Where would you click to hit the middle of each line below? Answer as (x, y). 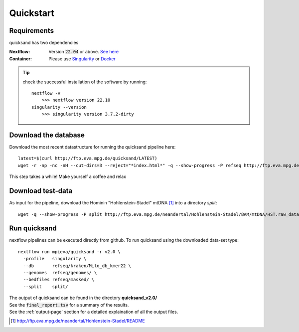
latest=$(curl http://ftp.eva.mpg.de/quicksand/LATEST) (88, 159)
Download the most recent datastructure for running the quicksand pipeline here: (92, 147)
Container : (21, 59)
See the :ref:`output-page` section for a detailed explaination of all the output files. (94, 312)
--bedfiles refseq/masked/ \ (59, 280)
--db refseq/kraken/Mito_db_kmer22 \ (77, 266)
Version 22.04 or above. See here (84, 52)
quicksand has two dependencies (44, 43)
